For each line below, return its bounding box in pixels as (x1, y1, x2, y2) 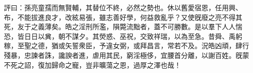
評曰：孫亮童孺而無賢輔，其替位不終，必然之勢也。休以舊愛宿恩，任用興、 (4, 2, 242, 12)
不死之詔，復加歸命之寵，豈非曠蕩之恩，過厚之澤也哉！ (4, 59, 181, 70)
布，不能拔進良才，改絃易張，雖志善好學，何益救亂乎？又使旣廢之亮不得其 (4, 12, 242, 22)
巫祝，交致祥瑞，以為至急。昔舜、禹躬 (119, 31, 242, 41)
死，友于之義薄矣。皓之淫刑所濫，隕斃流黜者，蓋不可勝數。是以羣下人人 (4, 21, 235, 32)
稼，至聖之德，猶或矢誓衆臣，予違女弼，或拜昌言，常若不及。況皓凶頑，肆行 (4, 40, 249, 51)
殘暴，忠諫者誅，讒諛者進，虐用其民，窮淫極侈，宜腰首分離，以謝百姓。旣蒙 (4, 50, 249, 60)
